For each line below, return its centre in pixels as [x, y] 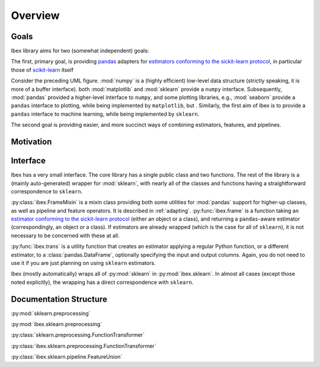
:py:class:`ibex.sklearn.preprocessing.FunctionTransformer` [84, 346]
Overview [35, 15]
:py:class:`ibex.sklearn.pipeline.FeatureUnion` [67, 357]
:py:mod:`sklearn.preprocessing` [51, 313]
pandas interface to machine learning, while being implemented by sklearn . [105, 114]
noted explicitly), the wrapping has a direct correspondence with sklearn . [102, 282]
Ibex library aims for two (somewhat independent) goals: [80, 51]
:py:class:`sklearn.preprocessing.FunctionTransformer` [78, 335]
